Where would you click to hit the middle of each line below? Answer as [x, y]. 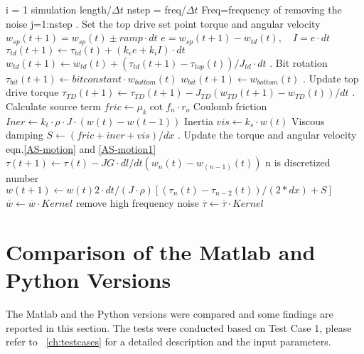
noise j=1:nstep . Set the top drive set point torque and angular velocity [163, 23]
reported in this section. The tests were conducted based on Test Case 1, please [179, 327]
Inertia [199, 120]
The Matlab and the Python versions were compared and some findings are [170, 313]
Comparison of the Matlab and [161, 251]
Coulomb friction [230, 106]
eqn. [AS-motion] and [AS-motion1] [81, 148]
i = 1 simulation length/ [59, 9]
